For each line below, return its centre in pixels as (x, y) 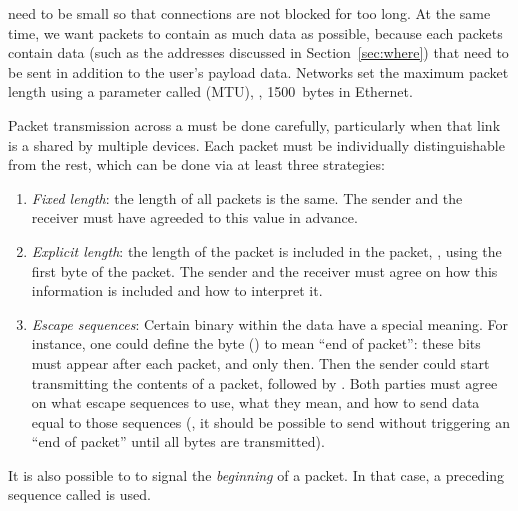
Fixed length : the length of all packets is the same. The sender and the (247, 197)
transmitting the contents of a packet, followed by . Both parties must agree (264, 382)
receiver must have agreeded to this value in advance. (194, 217)
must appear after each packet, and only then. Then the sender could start (260, 362)
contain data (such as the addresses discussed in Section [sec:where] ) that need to (258, 52)
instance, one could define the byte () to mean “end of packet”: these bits (256, 343)
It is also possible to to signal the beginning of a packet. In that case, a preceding (256, 474)
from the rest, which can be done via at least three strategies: (196, 164)
